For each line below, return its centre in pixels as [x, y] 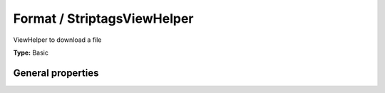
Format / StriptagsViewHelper [103, 18]
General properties [56, 73]
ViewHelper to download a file [57, 40]
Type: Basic [31, 53]
